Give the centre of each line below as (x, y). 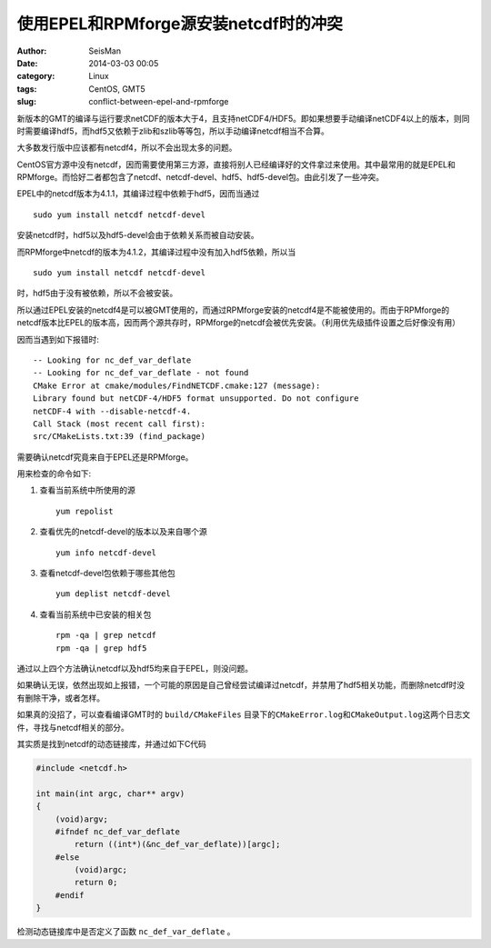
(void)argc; (100, 870)
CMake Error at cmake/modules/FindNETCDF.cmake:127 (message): (177, 385)
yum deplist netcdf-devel (114, 594)
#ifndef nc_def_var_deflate (118, 831)
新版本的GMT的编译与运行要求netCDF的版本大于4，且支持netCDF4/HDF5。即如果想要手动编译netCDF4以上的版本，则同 (243, 118)
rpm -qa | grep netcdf (106, 635)
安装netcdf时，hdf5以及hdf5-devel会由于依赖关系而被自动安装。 (138, 235)
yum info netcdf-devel (106, 553)
